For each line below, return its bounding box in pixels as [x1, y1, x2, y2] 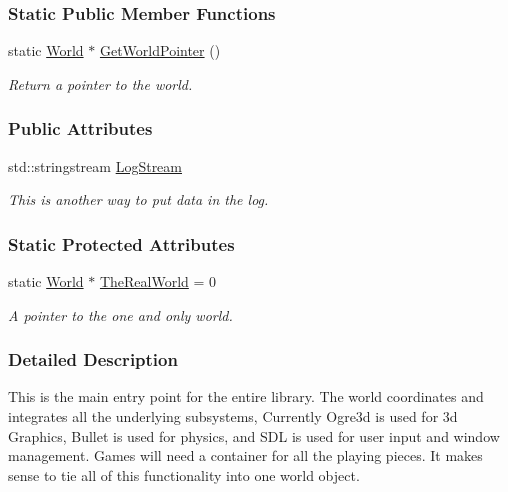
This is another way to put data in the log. [8, 189, 269, 210]
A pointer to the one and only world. [8, 304, 233, 325]
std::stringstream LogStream [8, 155, 183, 176]
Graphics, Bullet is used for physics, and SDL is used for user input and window [8, 425, 500, 446]
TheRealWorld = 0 [99, 271, 217, 292]
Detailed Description [8, 347, 178, 372]
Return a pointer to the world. [8, 73, 193, 94]
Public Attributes [8, 116, 153, 141]
